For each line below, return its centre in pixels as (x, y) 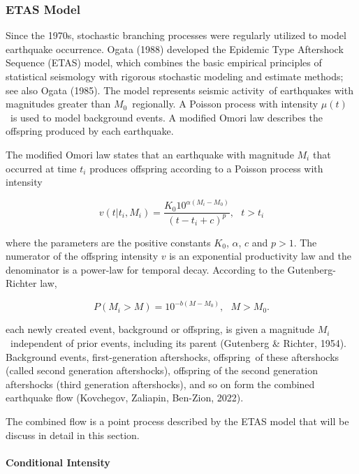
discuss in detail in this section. (73, 435)
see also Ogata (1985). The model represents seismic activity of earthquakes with (179, 90)
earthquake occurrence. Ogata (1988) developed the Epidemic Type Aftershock (175, 49)
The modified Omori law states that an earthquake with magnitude (150, 154)
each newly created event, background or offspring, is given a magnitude (160, 329)
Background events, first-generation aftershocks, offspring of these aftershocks (173, 356)
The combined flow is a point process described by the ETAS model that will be (177, 421)
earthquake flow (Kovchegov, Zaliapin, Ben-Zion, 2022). (125, 398)
